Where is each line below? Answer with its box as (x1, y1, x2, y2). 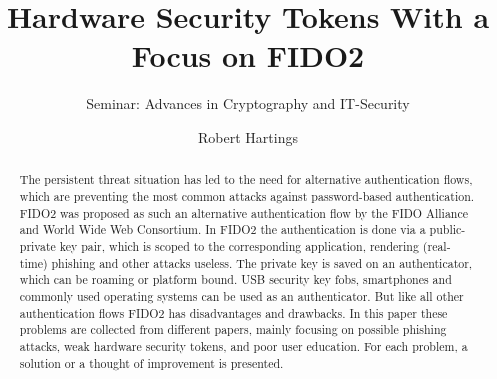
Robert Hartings (198, 126, 298, 147)
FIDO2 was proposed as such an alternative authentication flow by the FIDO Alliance (19, 204, 469, 221)
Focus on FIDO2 (131, 35, 365, 76)
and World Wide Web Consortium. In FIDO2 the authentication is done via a (19, 221, 426, 238)
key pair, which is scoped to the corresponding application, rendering (59, 237, 419, 254)
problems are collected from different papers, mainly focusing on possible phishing (19, 321, 447, 338)
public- (429, 221, 466, 238)
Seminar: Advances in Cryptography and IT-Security (86, 93, 410, 114)
